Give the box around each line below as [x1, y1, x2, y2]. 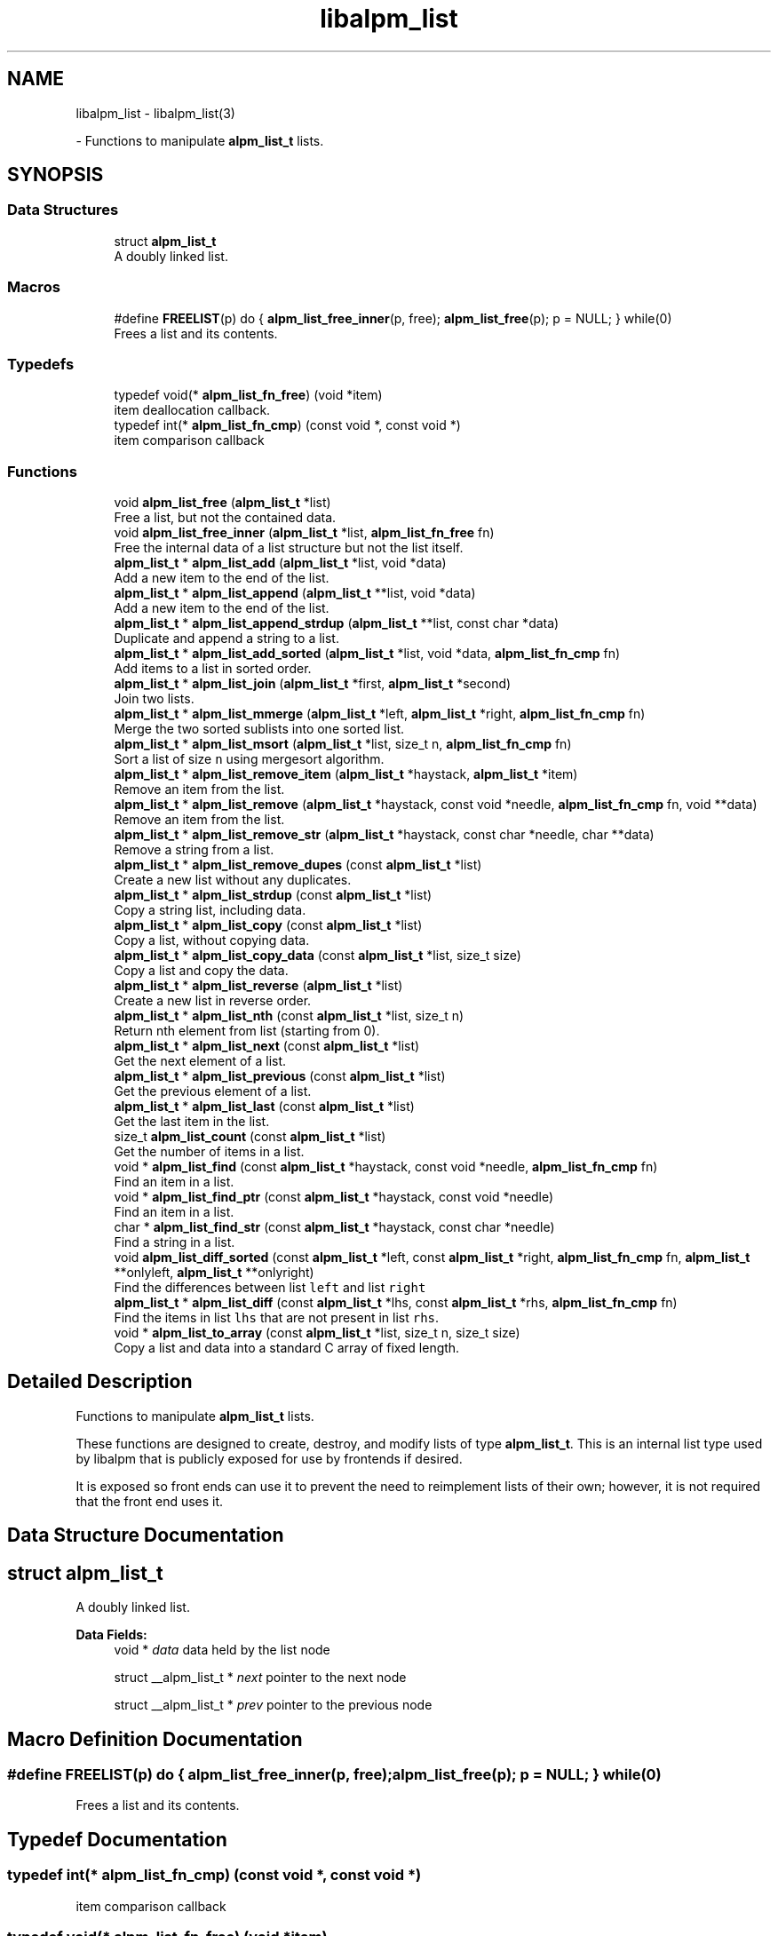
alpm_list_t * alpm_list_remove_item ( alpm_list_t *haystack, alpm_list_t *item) [114, 766, 578, 782]
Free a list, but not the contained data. [114, 510, 337, 526]
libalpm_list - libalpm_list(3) [75, 105, 235, 121]
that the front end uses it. [75, 1493, 224, 1509]
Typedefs [7, 354, 75, 373]
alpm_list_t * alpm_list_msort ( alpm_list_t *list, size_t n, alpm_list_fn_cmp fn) [114, 736, 572, 752]
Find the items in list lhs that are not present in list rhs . [114, 1310, 440, 1326]
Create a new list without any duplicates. [114, 872, 352, 888]
